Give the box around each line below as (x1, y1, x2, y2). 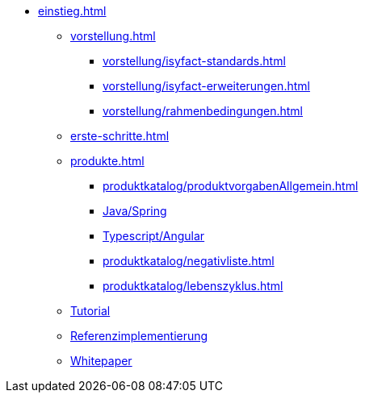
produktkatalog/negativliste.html (103, 254, 275, 268)
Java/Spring (103, 204, 167, 218)
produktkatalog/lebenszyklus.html (103, 279, 283, 293)
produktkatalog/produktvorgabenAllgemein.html (103, 179, 359, 193)
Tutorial (70, 304, 111, 318)
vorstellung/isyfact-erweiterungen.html (103, 79, 310, 93)
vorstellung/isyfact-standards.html (103, 54, 286, 68)
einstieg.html (38, 4, 107, 18)
